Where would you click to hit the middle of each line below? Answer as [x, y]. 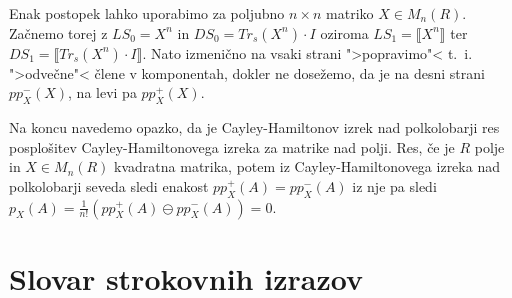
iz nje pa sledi [394, 185]
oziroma [344, 32]
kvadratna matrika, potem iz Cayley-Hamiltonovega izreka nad [307, 166]
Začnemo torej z [58, 32]
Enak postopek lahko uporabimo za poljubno [147, 13]
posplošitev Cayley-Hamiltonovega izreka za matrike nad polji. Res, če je [232, 146]
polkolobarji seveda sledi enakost [109, 185]
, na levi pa [102, 92]
